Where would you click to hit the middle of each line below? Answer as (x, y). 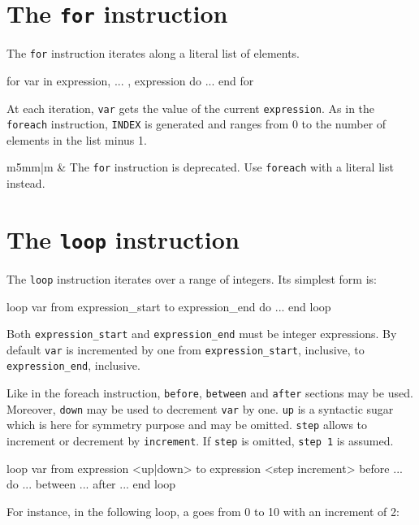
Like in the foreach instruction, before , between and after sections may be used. (210, 393)
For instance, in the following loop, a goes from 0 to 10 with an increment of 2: (203, 511)
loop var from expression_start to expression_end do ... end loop (169, 306)
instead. (26, 183)
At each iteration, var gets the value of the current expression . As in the (191, 108)
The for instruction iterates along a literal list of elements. (153, 53)
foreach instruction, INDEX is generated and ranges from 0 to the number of (197, 124)
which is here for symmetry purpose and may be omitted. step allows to (187, 425)
